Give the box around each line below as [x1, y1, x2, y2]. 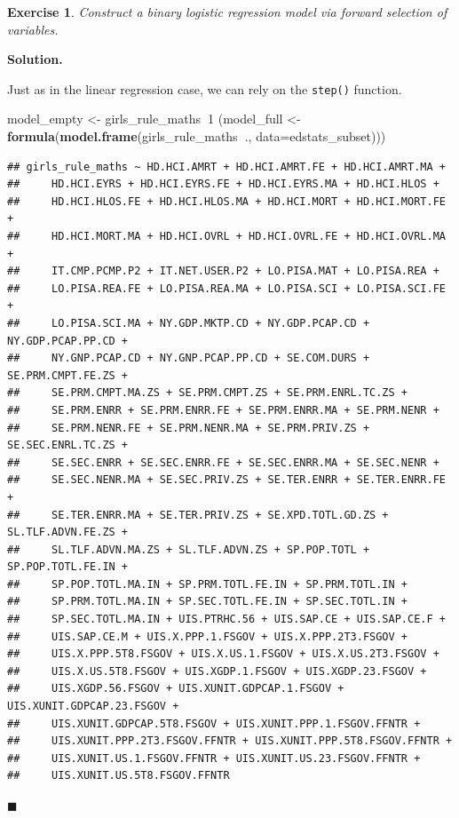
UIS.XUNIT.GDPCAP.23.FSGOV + [7, 700, 179, 713]
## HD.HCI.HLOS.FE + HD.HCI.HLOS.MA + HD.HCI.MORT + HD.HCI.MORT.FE [7, 195, 446, 208]
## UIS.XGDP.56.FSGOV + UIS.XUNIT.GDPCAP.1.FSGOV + [7, 682, 344, 695]
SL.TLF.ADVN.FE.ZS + [7, 526, 129, 539]
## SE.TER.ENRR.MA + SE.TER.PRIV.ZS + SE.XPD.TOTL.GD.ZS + [7, 508, 389, 521]
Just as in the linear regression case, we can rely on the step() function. [7, 79, 402, 98]
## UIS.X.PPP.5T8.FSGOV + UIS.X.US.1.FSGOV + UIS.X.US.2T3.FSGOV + [7, 647, 439, 661]
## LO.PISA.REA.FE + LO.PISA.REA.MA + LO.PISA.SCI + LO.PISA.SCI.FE [7, 282, 446, 295]
